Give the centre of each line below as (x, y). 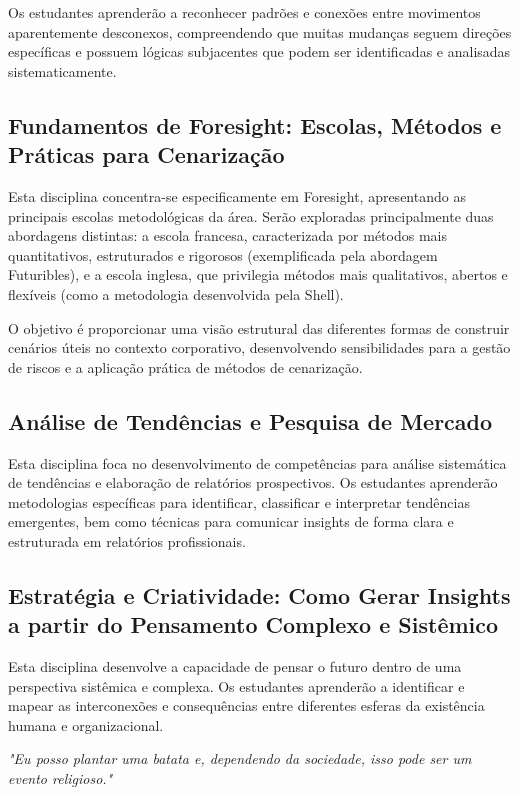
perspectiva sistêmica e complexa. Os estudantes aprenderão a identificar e (236, 685)
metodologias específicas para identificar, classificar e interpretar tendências (239, 501)
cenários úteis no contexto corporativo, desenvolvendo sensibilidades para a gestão (259, 347)
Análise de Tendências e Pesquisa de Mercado (250, 420)
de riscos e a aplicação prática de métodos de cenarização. (185, 366)
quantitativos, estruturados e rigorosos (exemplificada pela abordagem (223, 254)
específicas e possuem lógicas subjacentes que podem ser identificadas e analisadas (259, 51)
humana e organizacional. (86, 724)
